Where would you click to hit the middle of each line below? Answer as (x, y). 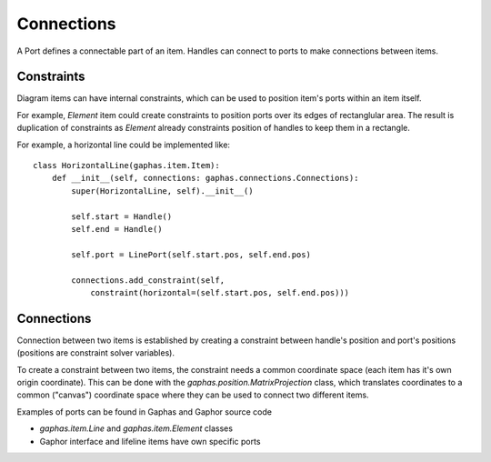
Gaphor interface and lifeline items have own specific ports (150, 441)
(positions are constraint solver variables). (95, 353)
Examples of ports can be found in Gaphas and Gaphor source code (145, 412)
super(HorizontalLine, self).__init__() (162, 191)
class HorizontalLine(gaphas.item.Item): (126, 166)
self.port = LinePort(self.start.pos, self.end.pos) (191, 254)
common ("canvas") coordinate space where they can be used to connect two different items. (193, 395)
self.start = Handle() (122, 216)
